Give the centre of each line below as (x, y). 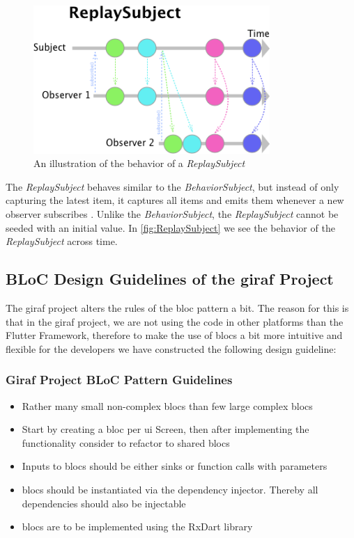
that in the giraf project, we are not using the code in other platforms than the (175, 321)
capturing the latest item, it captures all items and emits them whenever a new (175, 200)
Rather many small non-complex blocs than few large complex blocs (167, 405)
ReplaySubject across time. (62, 241)
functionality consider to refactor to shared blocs (126, 442)
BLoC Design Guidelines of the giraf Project (170, 279)
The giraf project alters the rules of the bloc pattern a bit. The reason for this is (177, 308)
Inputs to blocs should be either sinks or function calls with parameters (175, 466)
